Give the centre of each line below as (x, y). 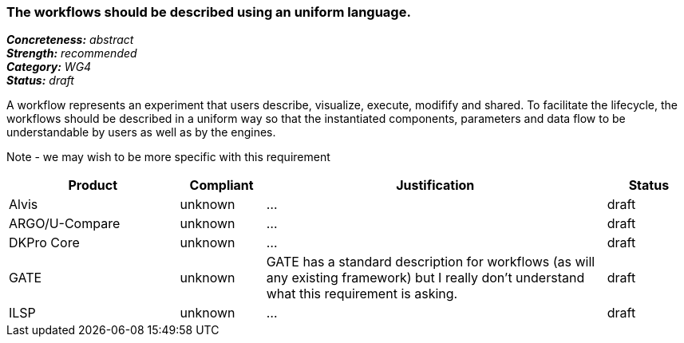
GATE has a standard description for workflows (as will (431, 262)
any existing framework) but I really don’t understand (425, 278)
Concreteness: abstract (70, 40)
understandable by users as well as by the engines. (141, 132)
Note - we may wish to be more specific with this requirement (168, 157)
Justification (435, 185)
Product (93, 185)
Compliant (221, 185)
